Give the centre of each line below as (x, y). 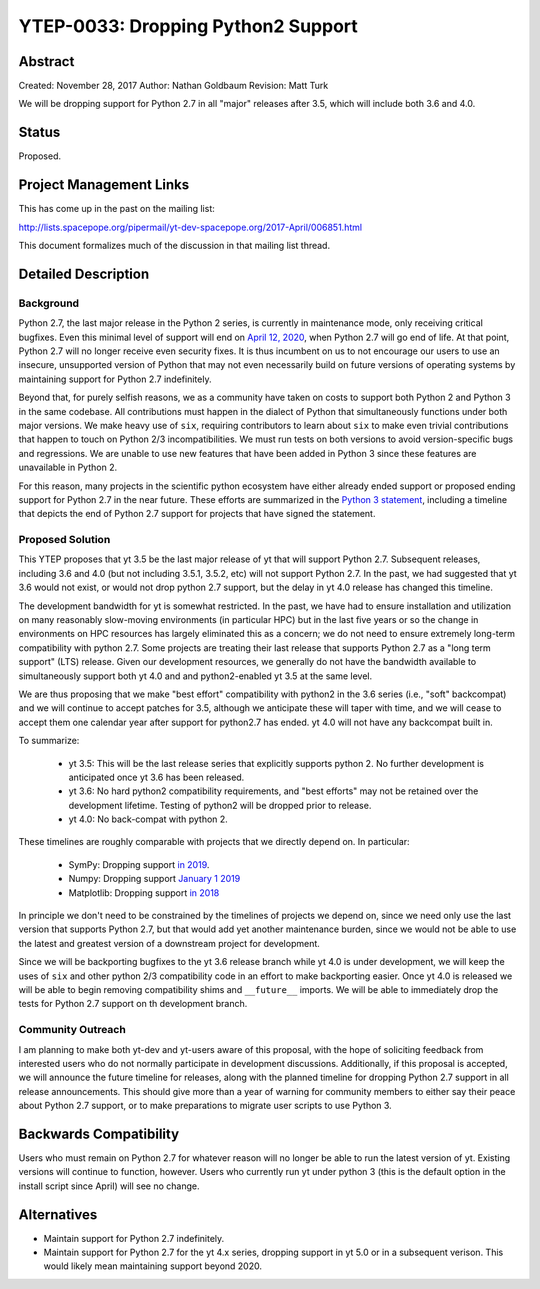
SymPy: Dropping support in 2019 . (139, 864)
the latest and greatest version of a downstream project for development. (169, 943)
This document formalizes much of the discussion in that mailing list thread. (174, 246)
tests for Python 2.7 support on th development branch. (133, 1004)
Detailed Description (84, 273)
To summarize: (49, 741)
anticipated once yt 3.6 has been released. (156, 777)
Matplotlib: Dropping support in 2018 (144, 892)
